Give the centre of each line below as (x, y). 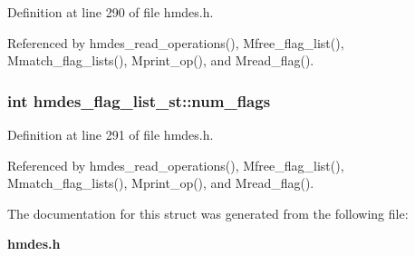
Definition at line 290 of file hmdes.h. (111, 12)
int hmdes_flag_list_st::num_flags (139, 100)
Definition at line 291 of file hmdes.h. (111, 134)
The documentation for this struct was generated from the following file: (208, 213)
